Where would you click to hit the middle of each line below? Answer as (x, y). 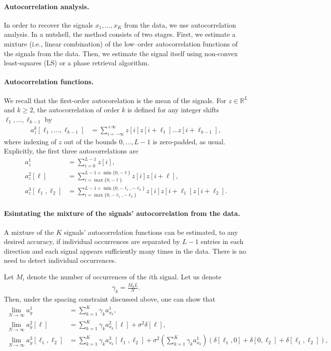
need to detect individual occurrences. (60, 260)
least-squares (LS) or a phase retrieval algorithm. (77, 63)
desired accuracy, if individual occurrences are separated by (92, 241)
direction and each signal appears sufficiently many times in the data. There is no (125, 251)
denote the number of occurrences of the (87, 277)
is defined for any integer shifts (173, 110)
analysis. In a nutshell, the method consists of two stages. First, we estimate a (120, 34)
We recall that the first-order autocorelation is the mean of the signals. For (115, 100)
